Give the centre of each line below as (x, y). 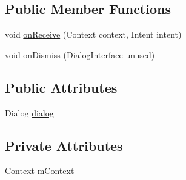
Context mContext (40, 171)
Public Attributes (61, 87)
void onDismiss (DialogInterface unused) (80, 54)
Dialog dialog (29, 112)
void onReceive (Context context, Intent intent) (93, 34)
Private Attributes (64, 145)
